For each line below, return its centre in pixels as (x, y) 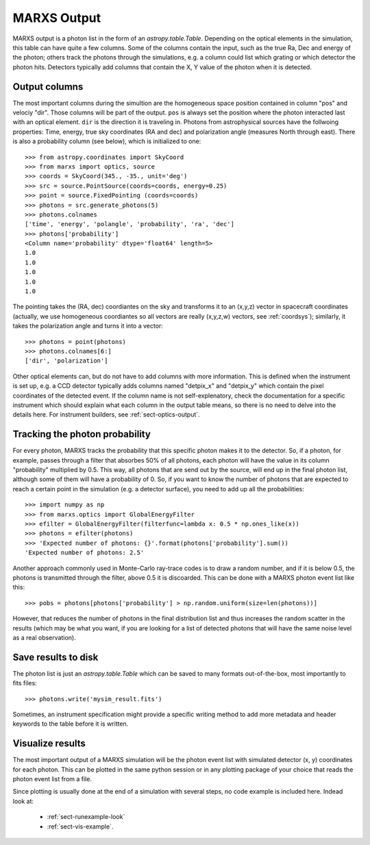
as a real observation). (44, 637)
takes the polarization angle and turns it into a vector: (88, 326)
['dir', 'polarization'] (66, 361)
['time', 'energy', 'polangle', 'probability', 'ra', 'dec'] (129, 224)
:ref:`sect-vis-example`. (80, 826)
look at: (23, 801)
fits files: (25, 683)
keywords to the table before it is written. (71, 724)
